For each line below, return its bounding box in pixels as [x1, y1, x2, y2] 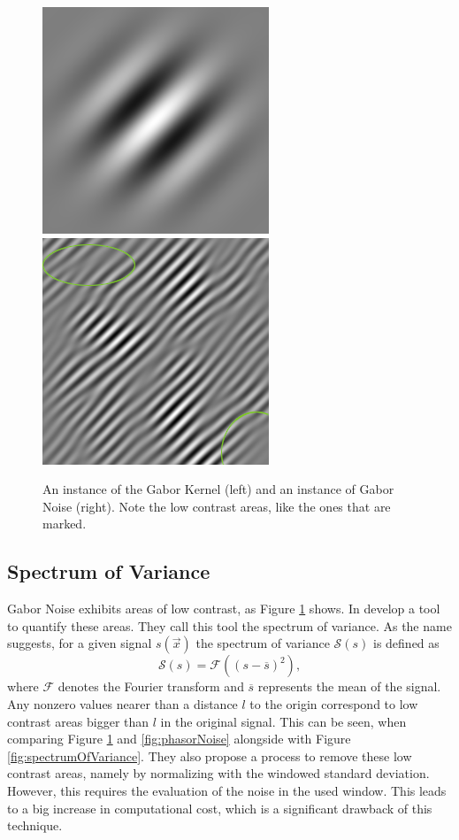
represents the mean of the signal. [257, 677, 441, 696]
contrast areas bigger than [7, 712, 149, 730]
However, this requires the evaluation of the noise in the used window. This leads [7, 781, 447, 799]
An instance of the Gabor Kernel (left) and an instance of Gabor [42, 480, 394, 498]
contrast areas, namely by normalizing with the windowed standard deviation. [7, 764, 430, 782]
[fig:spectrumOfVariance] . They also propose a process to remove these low [7, 746, 412, 765]
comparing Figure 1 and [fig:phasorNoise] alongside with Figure [7, 729, 351, 748]
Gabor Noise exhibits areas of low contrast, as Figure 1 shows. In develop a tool [7, 599, 440, 618]
